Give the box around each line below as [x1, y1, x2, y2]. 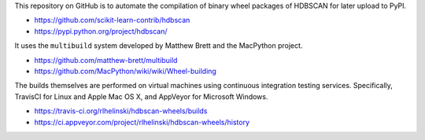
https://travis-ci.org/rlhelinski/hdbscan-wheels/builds [34, 106, 208, 116]
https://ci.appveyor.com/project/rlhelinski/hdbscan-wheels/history [34, 117, 250, 127]
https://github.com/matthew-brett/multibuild [34, 55, 178, 64]
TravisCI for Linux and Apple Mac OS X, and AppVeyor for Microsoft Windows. [14, 91, 268, 101]
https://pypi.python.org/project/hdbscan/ [34, 26, 168, 35]
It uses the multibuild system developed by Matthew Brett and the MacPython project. [14, 41, 303, 50]
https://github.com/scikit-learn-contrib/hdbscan [34, 16, 190, 25]
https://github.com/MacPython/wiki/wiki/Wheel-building [34, 66, 216, 76]
